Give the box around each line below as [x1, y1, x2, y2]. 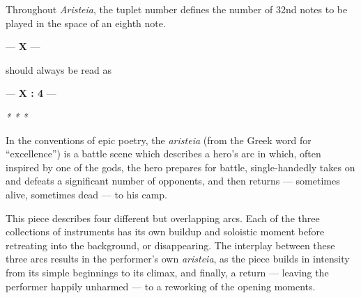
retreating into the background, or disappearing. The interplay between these [6, 237, 335, 252]
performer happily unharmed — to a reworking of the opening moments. [6, 279, 316, 293]
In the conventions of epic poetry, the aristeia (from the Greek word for [6, 132, 312, 147]
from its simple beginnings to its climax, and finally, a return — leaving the [6, 265, 329, 279]
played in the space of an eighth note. [6, 15, 166, 30]
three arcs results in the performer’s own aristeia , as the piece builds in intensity [6, 251, 350, 266]
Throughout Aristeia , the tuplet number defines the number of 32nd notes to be [6, 2, 348, 16]
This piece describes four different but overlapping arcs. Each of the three [6, 210, 320, 225]
